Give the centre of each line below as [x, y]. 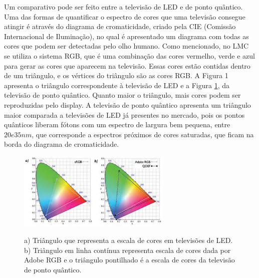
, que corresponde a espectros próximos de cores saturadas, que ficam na [143, 134]
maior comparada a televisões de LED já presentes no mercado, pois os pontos [124, 114]
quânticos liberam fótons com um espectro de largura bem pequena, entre [117, 124]
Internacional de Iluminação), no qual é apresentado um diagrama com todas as [126, 36]
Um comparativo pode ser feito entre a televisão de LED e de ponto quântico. [123, 7]
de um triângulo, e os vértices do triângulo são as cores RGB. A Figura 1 [116, 75]
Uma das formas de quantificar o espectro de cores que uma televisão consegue [125, 16]
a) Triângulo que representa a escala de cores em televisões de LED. [128, 240]
